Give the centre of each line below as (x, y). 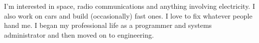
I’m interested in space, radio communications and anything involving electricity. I (129, 6)
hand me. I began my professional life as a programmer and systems (108, 25)
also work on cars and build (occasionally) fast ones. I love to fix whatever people (128, 15)
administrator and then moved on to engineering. (79, 34)
